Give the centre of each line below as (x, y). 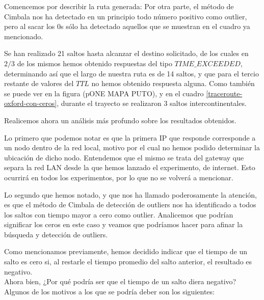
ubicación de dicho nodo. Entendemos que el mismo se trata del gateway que (124, 157)
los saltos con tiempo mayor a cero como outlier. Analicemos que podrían (119, 214)
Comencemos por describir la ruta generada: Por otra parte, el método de (119, 6)
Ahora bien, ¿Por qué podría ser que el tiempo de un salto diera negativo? (120, 281)
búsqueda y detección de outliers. (56, 234)
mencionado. (24, 36)
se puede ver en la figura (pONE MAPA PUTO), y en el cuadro (104, 93)
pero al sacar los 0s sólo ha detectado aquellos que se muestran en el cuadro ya (127, 26)
